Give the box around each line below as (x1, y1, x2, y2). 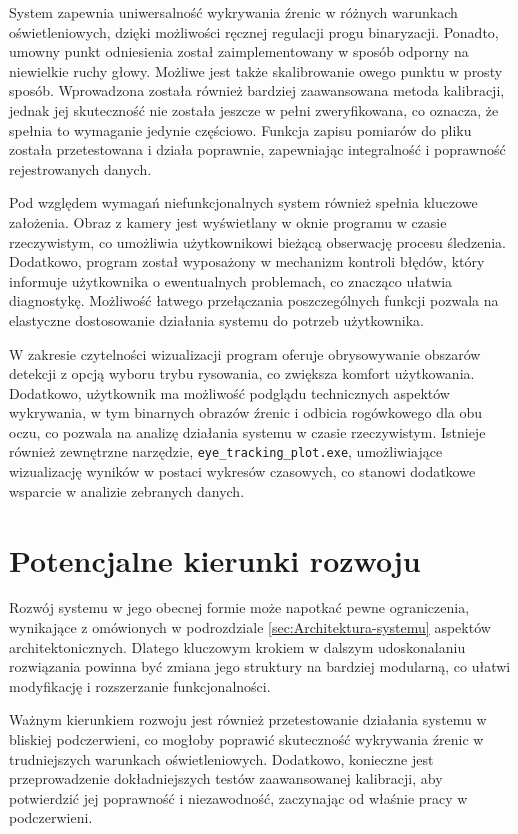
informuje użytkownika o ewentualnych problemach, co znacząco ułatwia (9, 270, 453, 291)
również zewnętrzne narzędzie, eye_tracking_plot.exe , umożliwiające (9, 441, 443, 462)
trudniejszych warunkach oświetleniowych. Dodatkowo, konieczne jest (9, 748, 434, 769)
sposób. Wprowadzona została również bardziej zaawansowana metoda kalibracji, (9, 80, 505, 101)
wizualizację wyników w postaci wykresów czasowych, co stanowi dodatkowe (9, 461, 476, 482)
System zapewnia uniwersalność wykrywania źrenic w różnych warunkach (9, 2, 458, 22)
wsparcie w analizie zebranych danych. (9, 480, 245, 501)
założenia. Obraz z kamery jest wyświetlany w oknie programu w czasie (9, 211, 447, 232)
